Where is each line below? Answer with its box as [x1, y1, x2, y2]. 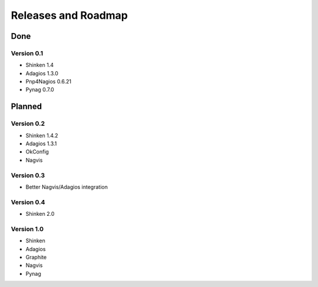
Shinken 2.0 [25, 211, 55, 218]
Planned [11, 102, 42, 112]
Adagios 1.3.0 [25, 69, 58, 76]
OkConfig [25, 148, 49, 155]
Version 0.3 [11, 171, 45, 179]
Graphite [25, 253, 47, 261]
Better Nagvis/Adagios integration [25, 183, 108, 191]
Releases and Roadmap [11, 9, 128, 22]
